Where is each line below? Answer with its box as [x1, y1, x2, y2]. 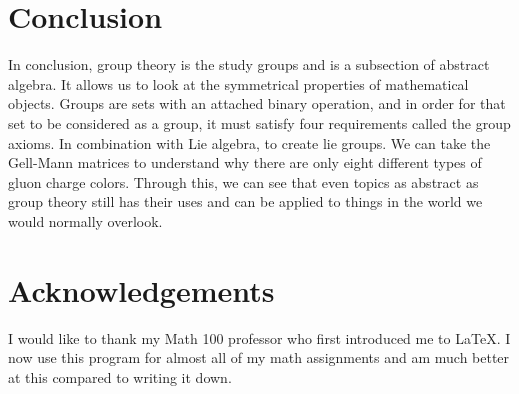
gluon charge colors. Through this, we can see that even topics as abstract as [8, 171, 479, 192]
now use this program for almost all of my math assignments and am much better [8, 347, 510, 368]
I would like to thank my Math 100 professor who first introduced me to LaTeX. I [8, 327, 511, 348]
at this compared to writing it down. [8, 366, 232, 387]
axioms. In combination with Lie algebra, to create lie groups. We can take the [8, 132, 491, 153]
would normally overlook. [8, 210, 163, 231]
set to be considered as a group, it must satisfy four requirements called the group [8, 112, 511, 133]
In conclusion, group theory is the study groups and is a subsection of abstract [8, 54, 490, 75]
